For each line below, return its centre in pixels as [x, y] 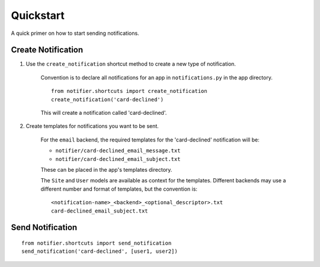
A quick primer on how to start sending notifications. [75, 33]
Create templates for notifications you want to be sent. [92, 126]
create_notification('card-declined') [108, 99]
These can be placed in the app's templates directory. [106, 169]
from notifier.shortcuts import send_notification [97, 243]
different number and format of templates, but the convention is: [119, 189]
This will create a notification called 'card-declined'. [104, 113]
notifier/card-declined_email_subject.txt [118, 159]
